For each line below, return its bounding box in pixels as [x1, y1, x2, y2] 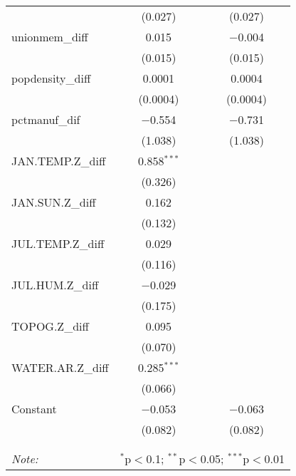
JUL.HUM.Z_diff [11, 276, 99, 293]
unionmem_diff [11, 29, 88, 45]
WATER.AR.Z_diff [11, 359, 109, 376]
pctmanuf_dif [11, 111, 80, 128]
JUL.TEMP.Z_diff [11, 235, 105, 252]
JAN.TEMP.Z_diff [11, 152, 106, 169]
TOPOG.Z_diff [11, 318, 89, 334]
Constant [11, 400, 57, 417]
